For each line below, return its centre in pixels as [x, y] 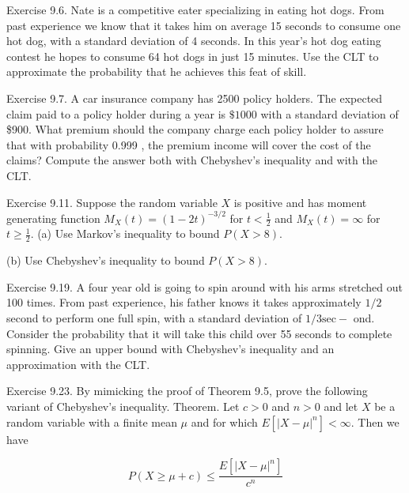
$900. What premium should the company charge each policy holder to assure [195, 129]
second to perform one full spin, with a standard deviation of [154, 318]
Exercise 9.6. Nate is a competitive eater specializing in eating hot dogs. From [195, 9]
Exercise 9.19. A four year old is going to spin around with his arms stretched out [205, 286]
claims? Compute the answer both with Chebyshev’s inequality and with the [192, 160]
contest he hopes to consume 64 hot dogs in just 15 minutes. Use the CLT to [193, 56]
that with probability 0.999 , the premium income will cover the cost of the [189, 144]
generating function [53, 218]
